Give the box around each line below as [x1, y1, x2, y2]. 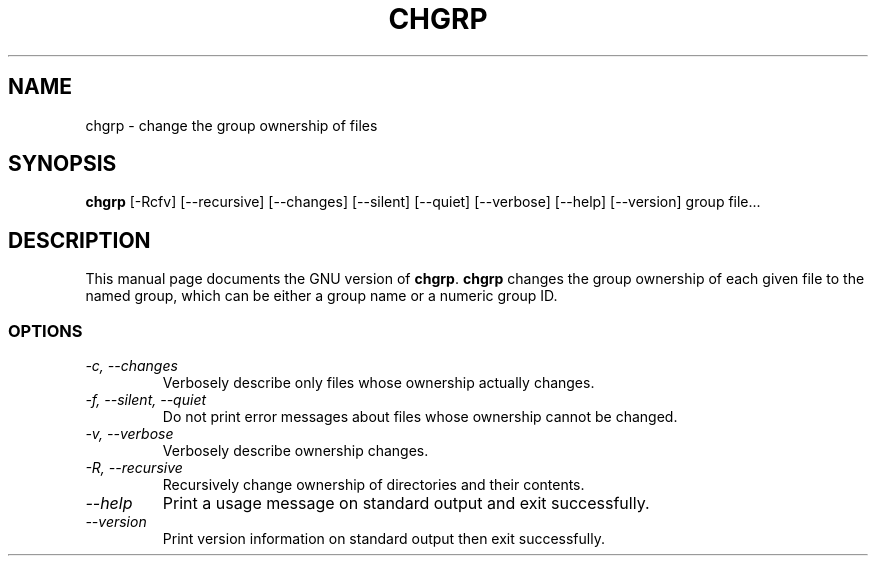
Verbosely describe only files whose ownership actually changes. [162, 374, 595, 392]
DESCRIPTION [8, 227, 151, 253]
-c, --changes [85, 357, 178, 375]
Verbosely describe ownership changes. [162, 442, 429, 460]
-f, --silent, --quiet [85, 391, 207, 409]
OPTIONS [8, 320, 83, 341]
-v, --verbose [85, 425, 174, 443]
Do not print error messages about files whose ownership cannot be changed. [162, 408, 678, 426]
